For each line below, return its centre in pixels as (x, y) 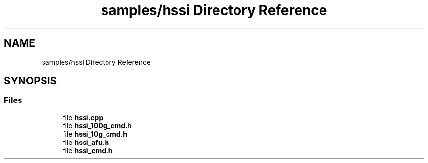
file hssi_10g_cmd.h (95, 134)
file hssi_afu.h (86, 142)
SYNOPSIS (31, 81)
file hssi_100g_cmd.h (97, 125)
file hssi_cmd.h (88, 150)
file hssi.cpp (83, 117)
